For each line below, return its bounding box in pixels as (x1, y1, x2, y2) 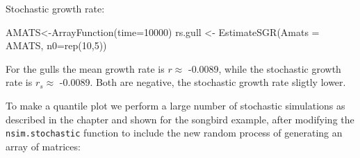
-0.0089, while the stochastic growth (188, 61, 341, 76)
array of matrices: (6, 139, 81, 153)
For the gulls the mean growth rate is (6, 61, 165, 76)
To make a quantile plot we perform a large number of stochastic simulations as (6, 98, 345, 112)
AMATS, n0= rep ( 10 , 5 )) (6, 38, 107, 53)
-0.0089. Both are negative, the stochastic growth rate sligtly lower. (59, 75, 346, 89)
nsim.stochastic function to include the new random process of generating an (6, 125, 343, 140)
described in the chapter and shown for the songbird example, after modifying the (6, 112, 354, 126)
